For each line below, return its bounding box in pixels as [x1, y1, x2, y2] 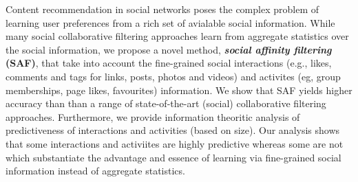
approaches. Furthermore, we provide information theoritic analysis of [6, 109, 300, 124]
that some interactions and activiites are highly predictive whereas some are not [6, 136, 344, 150]
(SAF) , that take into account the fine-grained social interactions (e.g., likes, [6, 56, 332, 70]
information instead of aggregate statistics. [6, 163, 185, 178]
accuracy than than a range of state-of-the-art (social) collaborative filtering [6, 96, 326, 111]
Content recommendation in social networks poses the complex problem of [6, 2, 319, 16]
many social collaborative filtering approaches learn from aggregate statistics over [6, 29, 349, 43]
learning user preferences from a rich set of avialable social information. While [6, 15, 335, 30]
